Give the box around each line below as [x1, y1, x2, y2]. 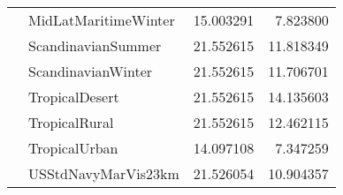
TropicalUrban [28, 138, 118, 158]
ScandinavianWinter [28, 61, 153, 81]
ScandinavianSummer [28, 35, 162, 56]
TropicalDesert [28, 86, 119, 107]
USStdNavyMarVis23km [28, 163, 179, 184]
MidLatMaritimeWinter [28, 10, 175, 30]
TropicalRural [28, 112, 114, 132]
